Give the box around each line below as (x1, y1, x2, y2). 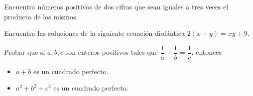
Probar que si (4, 47, 45, 57)
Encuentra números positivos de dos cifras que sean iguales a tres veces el (4, 1, 229, 11)
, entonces (191, 47, 222, 57)
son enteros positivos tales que (65, 47, 158, 57)
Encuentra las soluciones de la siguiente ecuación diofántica (4, 28, 185, 38)
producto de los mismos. (4, 11, 78, 21)
